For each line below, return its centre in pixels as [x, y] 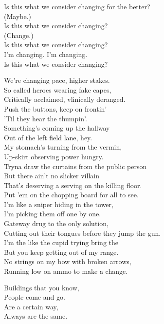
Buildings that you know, [42, 287]
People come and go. [35, 297]
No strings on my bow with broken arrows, [68, 261]
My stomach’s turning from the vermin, [63, 147]
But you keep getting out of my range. [61, 252]
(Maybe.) [18, 16]
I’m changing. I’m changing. [46, 54]
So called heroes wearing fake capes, [58, 89]
